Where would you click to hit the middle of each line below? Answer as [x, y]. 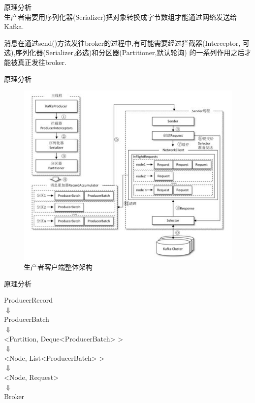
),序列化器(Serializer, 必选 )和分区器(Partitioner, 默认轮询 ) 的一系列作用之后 [128, 52]
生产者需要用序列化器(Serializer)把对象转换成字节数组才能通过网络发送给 [120, 16]
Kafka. [14, 26]
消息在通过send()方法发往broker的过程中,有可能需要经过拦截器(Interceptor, [122, 43]
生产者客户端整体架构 [58, 267]
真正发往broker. [42, 62]
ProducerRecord [28, 300]
